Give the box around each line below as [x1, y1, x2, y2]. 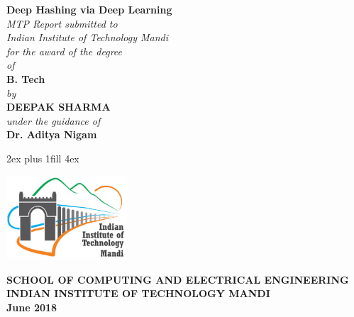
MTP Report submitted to [6, 16, 118, 30]
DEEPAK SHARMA [6, 99, 111, 114]
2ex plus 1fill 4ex [6, 150, 79, 165]
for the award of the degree [6, 43, 122, 58]
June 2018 [6, 300, 57, 315]
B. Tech [6, 71, 45, 86]
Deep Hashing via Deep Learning [6, 2, 172, 16]
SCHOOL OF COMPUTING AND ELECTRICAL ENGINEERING [6, 272, 349, 287]
